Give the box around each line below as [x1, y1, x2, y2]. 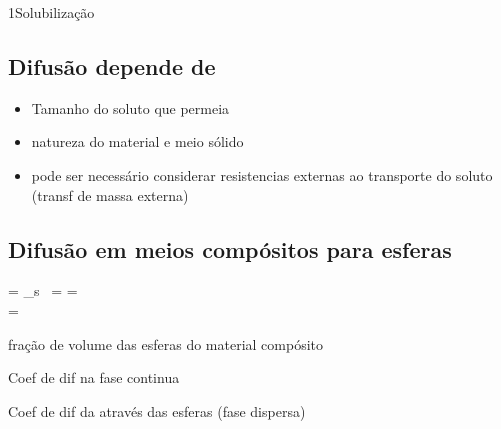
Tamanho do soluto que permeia [31, 97, 230, 118]
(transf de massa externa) [31, 184, 189, 205]
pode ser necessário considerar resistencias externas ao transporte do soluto [31, 164, 493, 185]
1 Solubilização [8, 2, 95, 22]
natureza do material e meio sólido [31, 131, 244, 152]
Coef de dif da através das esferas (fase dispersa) [8, 400, 306, 421]
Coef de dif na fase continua [8, 367, 180, 388]
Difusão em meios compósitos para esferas [8, 233, 452, 264]
